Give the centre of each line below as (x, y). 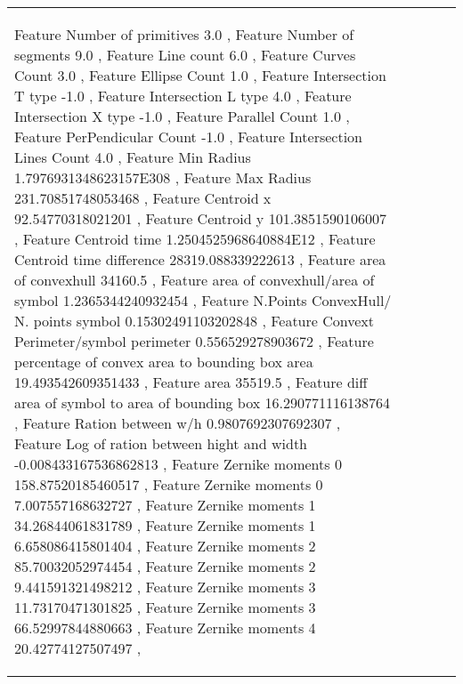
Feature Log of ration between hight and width (161, 443)
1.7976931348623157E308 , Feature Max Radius (163, 177)
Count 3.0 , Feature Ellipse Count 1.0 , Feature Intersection (200, 75)
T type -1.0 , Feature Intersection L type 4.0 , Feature (183, 96)
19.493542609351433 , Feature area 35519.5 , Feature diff (191, 382)
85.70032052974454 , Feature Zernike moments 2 (165, 566)
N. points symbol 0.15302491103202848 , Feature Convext (195, 321)
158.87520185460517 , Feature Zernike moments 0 (169, 484)
